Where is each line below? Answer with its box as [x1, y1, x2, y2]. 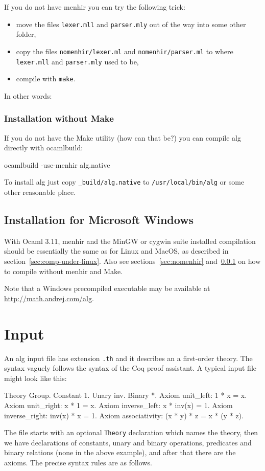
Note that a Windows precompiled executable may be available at [4, 283, 210, 294]
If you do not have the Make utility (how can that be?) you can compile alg [4, 132, 241, 143]
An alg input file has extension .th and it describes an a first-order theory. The [4, 352, 253, 363]
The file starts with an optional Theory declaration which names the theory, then [4, 427, 258, 438]
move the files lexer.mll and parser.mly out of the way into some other [16, 18, 246, 29]
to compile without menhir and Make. [4, 265, 123, 276]
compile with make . [16, 73, 76, 84]
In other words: [4, 90, 52, 101]
